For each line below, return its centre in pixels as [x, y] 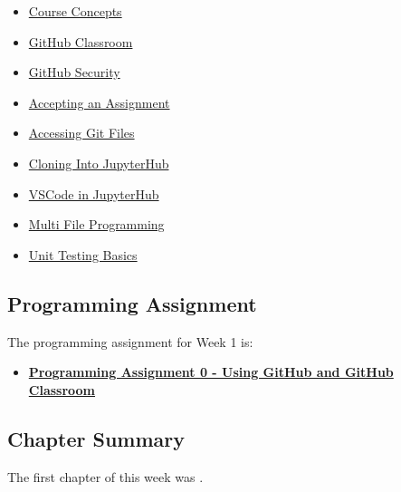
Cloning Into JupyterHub [99, 163]
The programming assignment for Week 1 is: [130, 341]
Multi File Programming [96, 224]
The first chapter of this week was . [105, 476]
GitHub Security [74, 72]
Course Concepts [75, 11]
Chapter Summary [96, 438]
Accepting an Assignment [99, 102]
